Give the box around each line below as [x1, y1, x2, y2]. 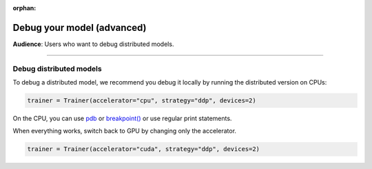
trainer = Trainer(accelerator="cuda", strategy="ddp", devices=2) [27, 145, 260, 153]
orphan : [12, 4, 37, 12]
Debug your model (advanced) [12, 21, 147, 34]
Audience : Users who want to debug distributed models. [12, 40, 174, 48]
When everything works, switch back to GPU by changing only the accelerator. [12, 127, 237, 135]
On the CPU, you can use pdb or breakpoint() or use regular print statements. [12, 114, 232, 123]
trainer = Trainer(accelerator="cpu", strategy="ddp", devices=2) [27, 97, 256, 104]
